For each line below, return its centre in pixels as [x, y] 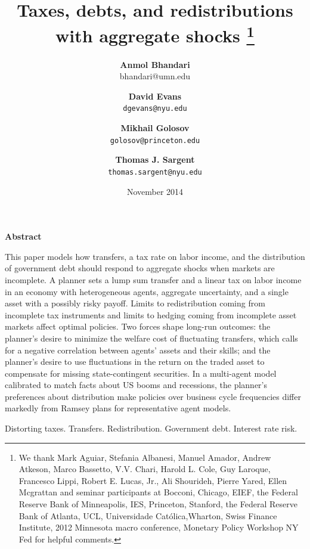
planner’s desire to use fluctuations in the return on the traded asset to [135, 362]
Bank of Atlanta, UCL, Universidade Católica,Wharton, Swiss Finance [148, 515]
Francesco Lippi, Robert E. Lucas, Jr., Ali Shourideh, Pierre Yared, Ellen [153, 480]
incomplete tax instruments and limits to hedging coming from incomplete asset [151, 314]
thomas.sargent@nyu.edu [155, 172]
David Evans [155, 96]
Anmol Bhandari [155, 64]
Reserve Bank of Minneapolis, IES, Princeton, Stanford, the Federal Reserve [158, 504]
